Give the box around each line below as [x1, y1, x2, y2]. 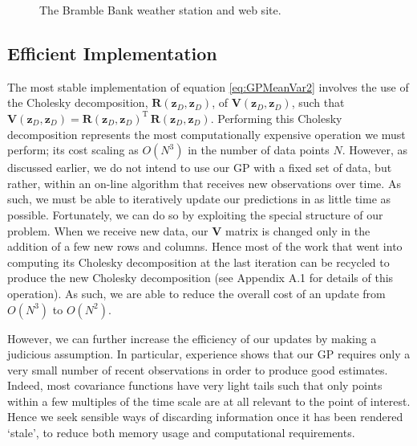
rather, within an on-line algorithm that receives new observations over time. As [7, 174, 401, 191]
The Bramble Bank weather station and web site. [39, 2, 281, 18]
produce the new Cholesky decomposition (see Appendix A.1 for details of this [7, 269, 394, 286]
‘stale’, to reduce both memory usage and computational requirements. [7, 424, 355, 441]
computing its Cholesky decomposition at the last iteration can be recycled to [7, 253, 390, 270]
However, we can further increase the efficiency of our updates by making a [7, 329, 377, 346]
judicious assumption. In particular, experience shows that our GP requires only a [7, 346, 411, 362]
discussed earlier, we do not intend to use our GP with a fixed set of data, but [7, 159, 392, 176]
